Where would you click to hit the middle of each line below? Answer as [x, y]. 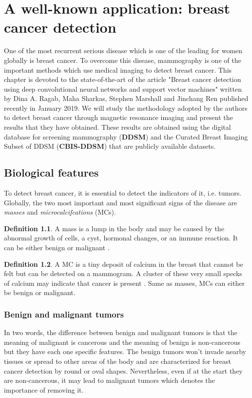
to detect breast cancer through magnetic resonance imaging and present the [118, 117]
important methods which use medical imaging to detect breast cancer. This [118, 70]
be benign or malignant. [40, 292]
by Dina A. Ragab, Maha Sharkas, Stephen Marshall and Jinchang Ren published [126, 98]
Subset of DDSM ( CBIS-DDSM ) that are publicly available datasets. [110, 146]
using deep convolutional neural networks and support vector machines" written [123, 89]
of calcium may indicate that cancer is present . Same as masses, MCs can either [125, 283]
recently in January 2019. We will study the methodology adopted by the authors [126, 108]
